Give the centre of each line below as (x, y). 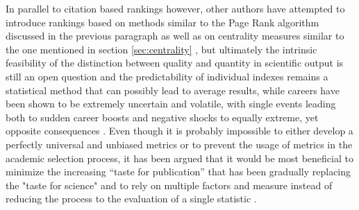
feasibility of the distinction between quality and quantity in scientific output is (175, 63)
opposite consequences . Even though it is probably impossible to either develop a (179, 131)
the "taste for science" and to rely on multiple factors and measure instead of (169, 185)
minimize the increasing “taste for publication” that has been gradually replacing (178, 172)
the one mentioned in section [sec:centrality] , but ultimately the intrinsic (161, 49)
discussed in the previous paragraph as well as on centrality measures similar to (175, 36)
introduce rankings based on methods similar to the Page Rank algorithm (162, 22)
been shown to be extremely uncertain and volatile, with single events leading (171, 104)
